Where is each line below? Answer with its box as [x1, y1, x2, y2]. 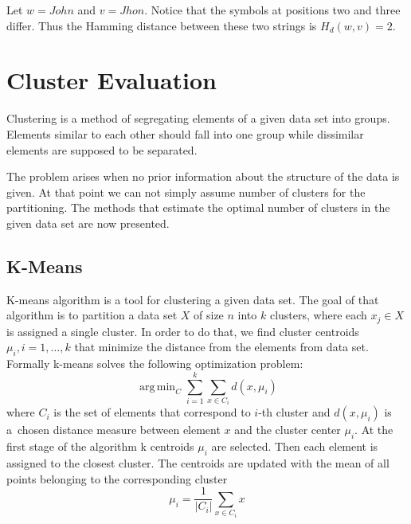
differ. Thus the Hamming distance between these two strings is [6, 17, 317, 33]
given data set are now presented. [6, 214, 170, 231]
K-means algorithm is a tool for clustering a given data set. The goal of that [6, 291, 379, 307]
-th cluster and [258, 404, 331, 420]
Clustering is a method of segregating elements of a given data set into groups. [6, 110, 390, 127]
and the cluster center [234, 421, 341, 438]
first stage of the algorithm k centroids [6, 438, 194, 455]
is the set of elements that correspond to [53, 404, 251, 420]
